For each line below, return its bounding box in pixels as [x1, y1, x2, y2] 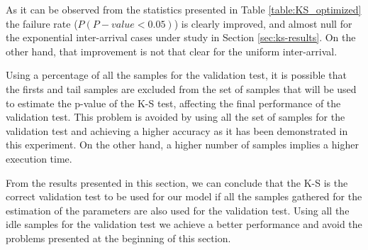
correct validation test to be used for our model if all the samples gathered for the [6, 189, 362, 204]
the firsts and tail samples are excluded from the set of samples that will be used [6, 81, 357, 96]
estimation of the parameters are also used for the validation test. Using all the [6, 202, 350, 217]
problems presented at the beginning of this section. [6, 230, 231, 245]
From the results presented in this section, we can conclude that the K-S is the [6, 175, 348, 190]
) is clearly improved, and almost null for [174, 16, 352, 31]
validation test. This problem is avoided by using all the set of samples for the [6, 109, 345, 124]
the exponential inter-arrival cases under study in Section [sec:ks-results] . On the [6, 30, 356, 45]
